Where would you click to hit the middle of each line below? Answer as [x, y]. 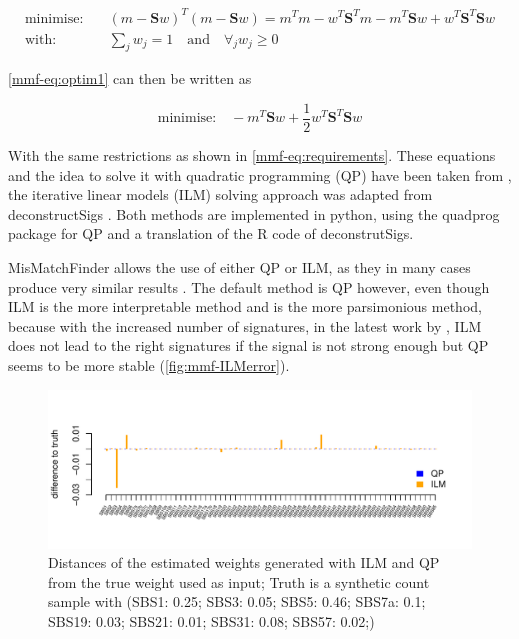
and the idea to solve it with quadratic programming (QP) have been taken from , [260, 174]
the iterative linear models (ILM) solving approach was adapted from [220, 194]
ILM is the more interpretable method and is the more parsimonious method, [245, 306]
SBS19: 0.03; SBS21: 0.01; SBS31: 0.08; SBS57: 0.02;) [211, 620]
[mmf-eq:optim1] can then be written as [130, 78]
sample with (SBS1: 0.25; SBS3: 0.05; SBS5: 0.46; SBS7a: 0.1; [237, 601]
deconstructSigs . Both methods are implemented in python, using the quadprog [254, 213]
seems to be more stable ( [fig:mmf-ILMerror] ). [149, 364]
